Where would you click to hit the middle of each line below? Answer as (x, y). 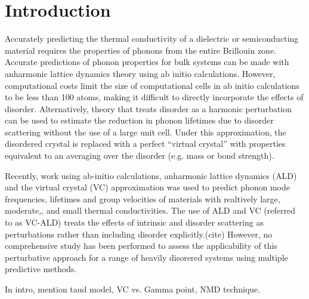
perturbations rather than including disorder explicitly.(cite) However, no (139, 234)
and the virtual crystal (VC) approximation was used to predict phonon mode (147, 187)
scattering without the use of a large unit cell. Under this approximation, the (146, 132)
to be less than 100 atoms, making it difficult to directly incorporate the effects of (154, 97)
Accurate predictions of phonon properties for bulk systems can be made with (147, 62)
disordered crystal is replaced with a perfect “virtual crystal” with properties (145, 144)
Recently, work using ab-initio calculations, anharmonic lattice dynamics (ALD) (151, 175)
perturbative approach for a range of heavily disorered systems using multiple (146, 257)
